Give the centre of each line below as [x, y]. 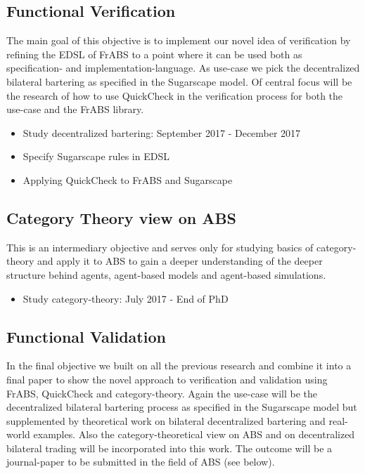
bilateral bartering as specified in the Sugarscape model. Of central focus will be [179, 81]
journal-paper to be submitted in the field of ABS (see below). [141, 462]
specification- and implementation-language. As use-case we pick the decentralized [183, 68]
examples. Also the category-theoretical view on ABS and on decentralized [194, 434]
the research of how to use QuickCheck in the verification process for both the [175, 95]
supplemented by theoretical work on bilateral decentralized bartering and [166, 420]
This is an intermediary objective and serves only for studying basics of [160, 247]
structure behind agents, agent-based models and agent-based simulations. [166, 274]
